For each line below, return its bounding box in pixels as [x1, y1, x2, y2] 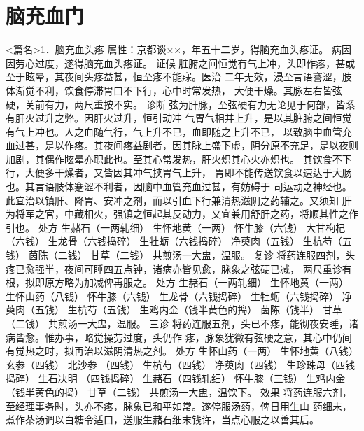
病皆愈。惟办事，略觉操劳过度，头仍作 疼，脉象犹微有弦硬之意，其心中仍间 [6, 330, 352, 344]
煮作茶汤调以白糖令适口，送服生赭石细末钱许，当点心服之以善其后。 [6, 412, 319, 427]
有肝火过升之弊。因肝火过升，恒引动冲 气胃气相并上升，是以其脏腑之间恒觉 [6, 111, 352, 125]
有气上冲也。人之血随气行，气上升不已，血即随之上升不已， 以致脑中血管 [6, 124, 342, 139]
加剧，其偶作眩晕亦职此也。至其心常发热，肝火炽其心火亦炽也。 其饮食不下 [6, 151, 352, 166]
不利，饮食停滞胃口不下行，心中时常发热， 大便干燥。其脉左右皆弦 [34, 83, 342, 97]
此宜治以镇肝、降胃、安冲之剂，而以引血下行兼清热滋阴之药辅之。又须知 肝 [6, 192, 352, 207]
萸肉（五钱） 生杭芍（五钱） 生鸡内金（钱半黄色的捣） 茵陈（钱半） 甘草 [6, 302, 342, 317]
